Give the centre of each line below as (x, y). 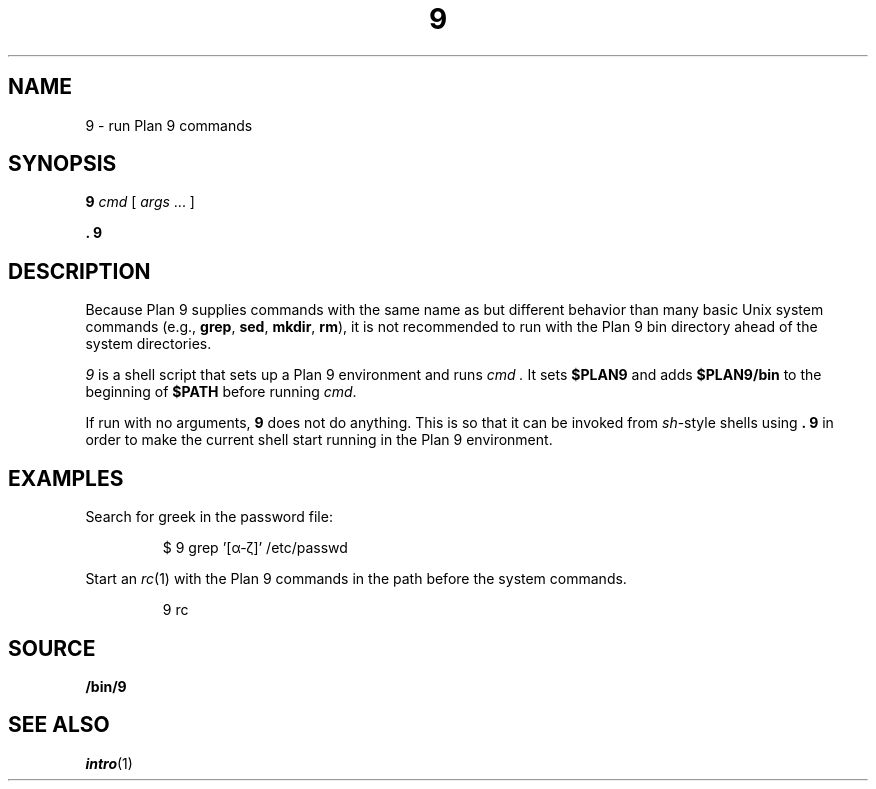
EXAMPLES (66, 478)
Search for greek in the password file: (209, 517)
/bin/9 (106, 686)
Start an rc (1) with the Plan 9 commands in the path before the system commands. (356, 579)
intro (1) (109, 763)
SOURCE (52, 648)
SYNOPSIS (62, 164)
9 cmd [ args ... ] (140, 202)
